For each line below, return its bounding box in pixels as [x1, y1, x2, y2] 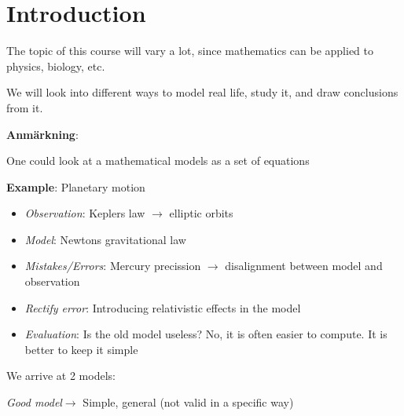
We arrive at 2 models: [6, 367, 116, 384]
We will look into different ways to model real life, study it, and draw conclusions [6, 84, 398, 100]
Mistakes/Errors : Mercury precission [24, 257, 201, 274]
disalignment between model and [225, 257, 383, 274]
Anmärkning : [6, 126, 79, 142]
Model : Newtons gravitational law [24, 231, 186, 247]
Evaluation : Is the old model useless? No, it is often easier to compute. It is [24, 326, 387, 342]
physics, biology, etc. [6, 57, 105, 74]
